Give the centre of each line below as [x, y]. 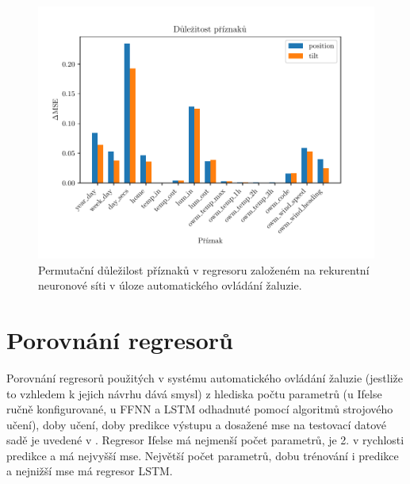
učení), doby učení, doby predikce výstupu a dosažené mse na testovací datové [197, 424]
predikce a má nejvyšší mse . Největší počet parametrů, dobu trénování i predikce [203, 455]
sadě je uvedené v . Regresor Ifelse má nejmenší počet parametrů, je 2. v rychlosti [205, 440]
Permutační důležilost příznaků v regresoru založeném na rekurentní [204, 269]
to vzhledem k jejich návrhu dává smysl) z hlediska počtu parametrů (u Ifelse [194, 393]
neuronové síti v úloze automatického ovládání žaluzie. [170, 285]
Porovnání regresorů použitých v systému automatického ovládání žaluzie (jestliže [205, 377]
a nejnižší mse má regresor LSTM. [90, 471]
